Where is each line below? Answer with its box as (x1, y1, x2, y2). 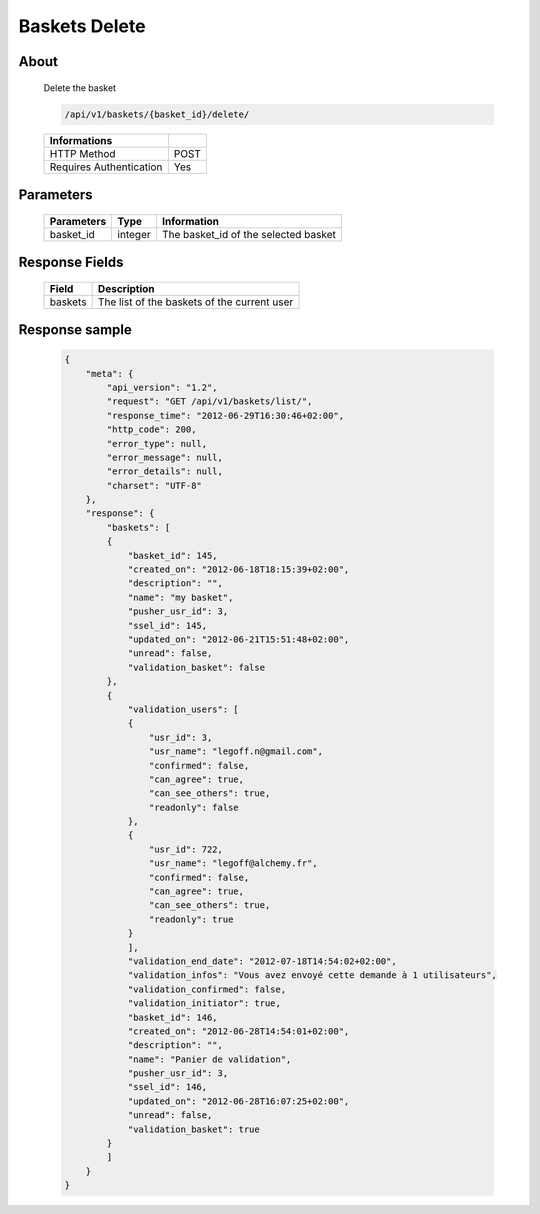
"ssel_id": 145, (127, 620, 208, 631)
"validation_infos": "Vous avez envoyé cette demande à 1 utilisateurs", (127, 970, 497, 981)
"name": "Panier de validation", (127, 1053, 292, 1065)
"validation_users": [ (127, 703, 239, 715)
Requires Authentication (49, 160, 163, 174)
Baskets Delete (18, 15, 146, 37)
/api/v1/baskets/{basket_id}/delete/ (64, 108, 250, 120)
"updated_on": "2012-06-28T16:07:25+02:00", (127, 1095, 350, 1107)
